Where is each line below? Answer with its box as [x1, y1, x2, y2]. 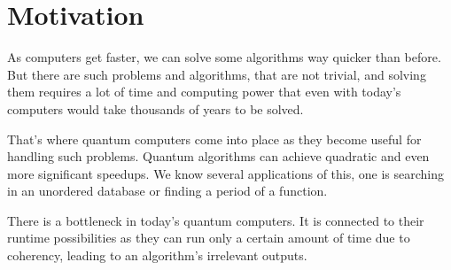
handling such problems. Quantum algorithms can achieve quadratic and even [7, 147, 430, 166]
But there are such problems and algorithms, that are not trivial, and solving [7, 65, 426, 83]
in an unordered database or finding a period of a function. [7, 181, 328, 200]
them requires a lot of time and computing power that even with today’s [7, 82, 401, 101]
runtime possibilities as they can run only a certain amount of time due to [7, 228, 410, 247]
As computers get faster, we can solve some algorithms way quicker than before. [7, 48, 441, 66]
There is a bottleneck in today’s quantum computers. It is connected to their [7, 211, 424, 229]
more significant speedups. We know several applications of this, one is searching [7, 164, 445, 182]
